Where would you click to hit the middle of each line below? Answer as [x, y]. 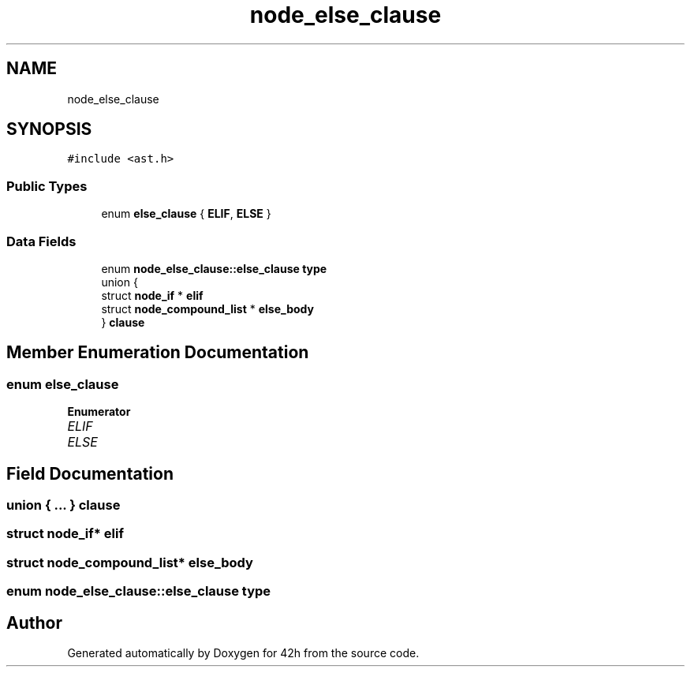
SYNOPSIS [49, 129]
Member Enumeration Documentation [158, 353]
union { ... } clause [63, 505]
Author [34, 623]
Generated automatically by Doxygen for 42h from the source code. [243, 652]
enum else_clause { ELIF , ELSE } [186, 214]
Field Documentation [90, 473]
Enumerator [99, 412]
